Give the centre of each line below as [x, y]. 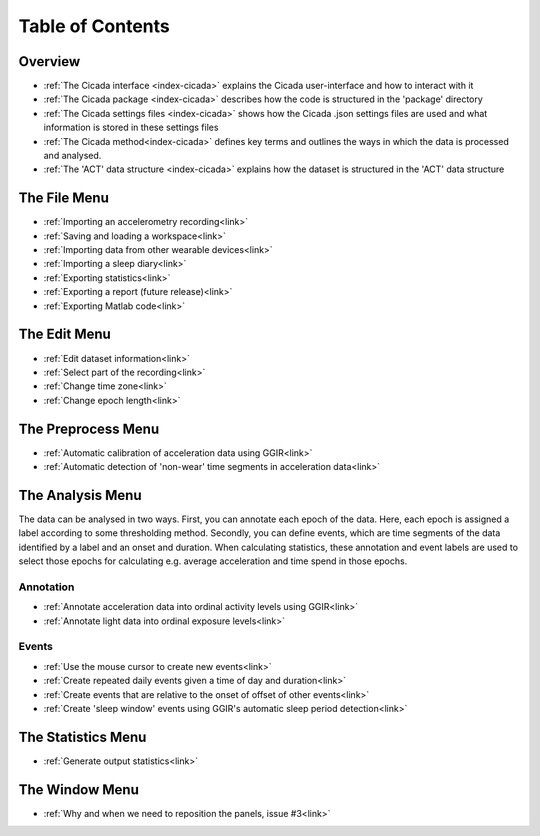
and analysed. [72, 156]
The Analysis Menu [80, 495]
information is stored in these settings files [131, 127]
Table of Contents [94, 26]
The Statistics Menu [82, 736]
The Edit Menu [65, 334]
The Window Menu [79, 789]
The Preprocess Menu [89, 428]
